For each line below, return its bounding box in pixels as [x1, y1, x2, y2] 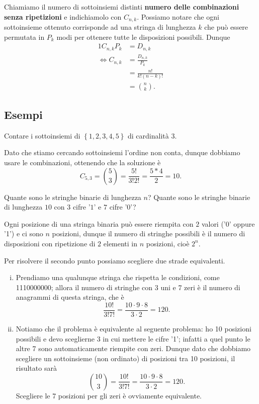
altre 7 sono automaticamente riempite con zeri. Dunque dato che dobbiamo [16, 343, 251, 354]
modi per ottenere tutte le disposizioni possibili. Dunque [56, 31, 230, 42]
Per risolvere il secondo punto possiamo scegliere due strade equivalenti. [4, 255, 225, 265]
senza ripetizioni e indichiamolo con [4, 11, 122, 22]
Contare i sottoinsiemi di [4, 130, 80, 141]
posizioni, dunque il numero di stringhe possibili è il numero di [52, 228, 245, 239]
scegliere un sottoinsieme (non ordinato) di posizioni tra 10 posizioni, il [16, 353, 235, 363]
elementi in [103, 238, 138, 248]
